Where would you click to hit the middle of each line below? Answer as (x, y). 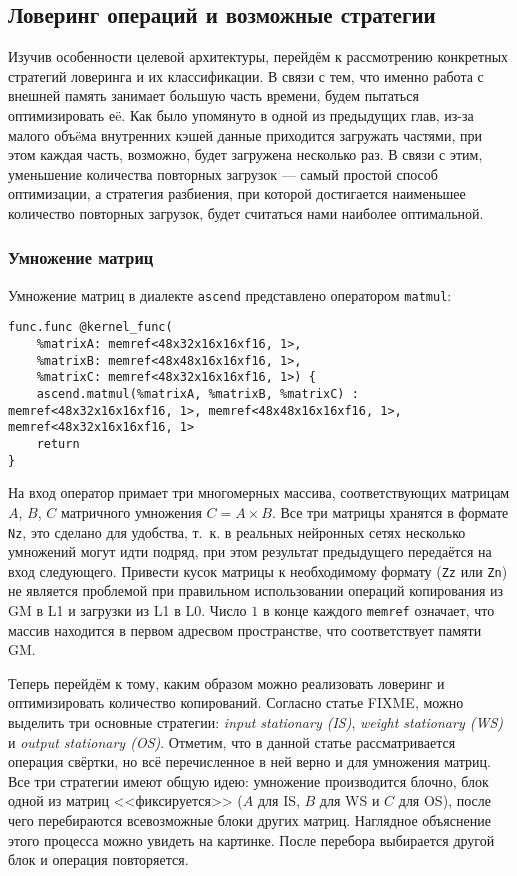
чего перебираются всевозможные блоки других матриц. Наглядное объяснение (249, 820)
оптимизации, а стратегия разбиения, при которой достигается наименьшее (237, 193)
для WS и (349, 800)
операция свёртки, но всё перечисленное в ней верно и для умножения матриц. (249, 761)
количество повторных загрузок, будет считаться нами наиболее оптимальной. (246, 212)
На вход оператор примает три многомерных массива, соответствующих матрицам (259, 492)
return (58, 444)
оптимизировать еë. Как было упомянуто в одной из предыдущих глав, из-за (241, 114)
